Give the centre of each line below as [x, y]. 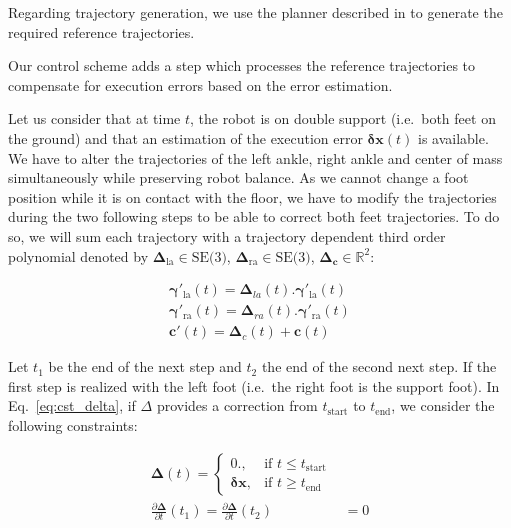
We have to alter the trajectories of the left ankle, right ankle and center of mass [255, 157]
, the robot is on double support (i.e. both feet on [342, 118]
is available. [453, 137]
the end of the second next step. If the [379, 366]
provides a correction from [237, 405]
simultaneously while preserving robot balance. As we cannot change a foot [238, 177]
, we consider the [443, 405]
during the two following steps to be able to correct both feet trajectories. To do [254, 216]
